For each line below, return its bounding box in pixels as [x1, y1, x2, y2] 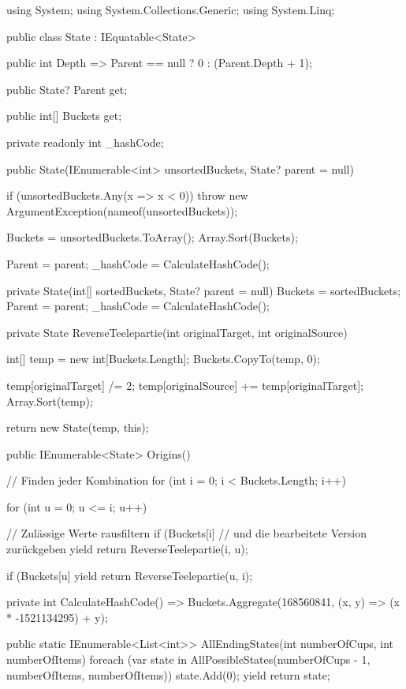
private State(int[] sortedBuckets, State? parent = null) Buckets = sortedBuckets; [6, 282, 401, 298]
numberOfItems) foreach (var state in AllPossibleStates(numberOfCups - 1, [6, 651, 371, 668]
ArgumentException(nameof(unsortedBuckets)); [6, 202, 238, 219]
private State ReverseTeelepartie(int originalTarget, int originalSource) [6, 324, 348, 340]
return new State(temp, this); [6, 419, 149, 436]
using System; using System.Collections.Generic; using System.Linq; [6, 2, 335, 17]
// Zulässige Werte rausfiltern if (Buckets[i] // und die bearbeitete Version [6, 525, 367, 541]
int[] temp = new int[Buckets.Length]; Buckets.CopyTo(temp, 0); [6, 350, 320, 367]
